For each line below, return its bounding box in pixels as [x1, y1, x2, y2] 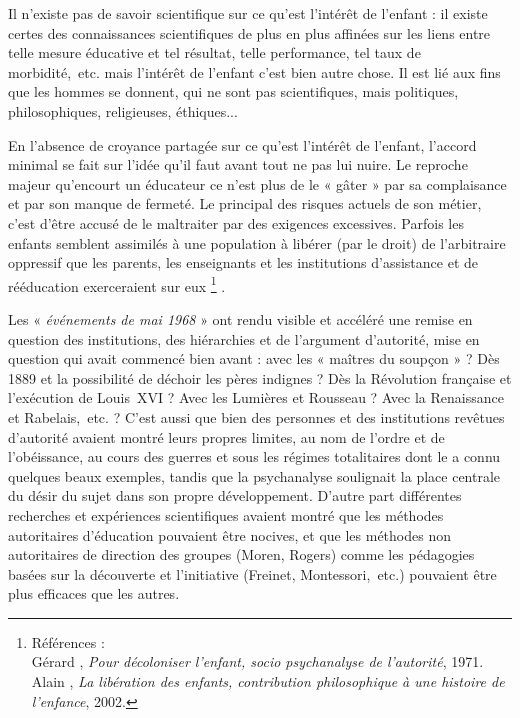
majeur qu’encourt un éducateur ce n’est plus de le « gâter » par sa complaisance [8, 173, 507, 194]
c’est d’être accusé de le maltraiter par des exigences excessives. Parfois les [8, 212, 464, 233]
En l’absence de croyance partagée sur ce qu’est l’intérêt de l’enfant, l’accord [8, 134, 477, 155]
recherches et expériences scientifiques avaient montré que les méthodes [8, 504, 444, 525]
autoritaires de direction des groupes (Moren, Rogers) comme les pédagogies [8, 544, 475, 565]
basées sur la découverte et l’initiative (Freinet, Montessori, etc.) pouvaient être [8, 563, 497, 584]
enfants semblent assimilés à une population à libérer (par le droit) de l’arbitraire [8, 232, 506, 253]
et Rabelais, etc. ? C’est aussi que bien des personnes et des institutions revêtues [8, 406, 505, 427]
